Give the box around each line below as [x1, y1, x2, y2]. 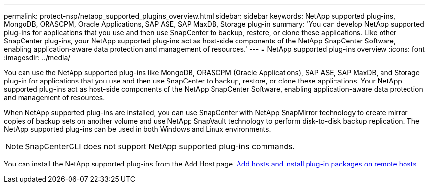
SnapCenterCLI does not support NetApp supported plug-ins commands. [25, 142, 295, 151]
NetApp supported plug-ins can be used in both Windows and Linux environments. [4, 125, 271, 133]
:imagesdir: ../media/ [4, 53, 71, 62]
